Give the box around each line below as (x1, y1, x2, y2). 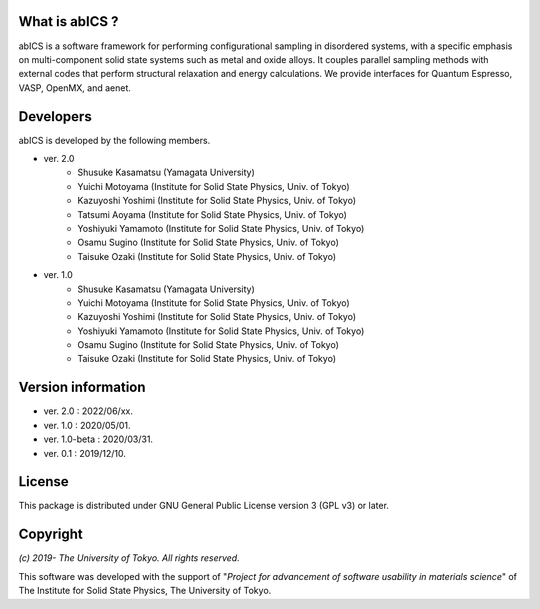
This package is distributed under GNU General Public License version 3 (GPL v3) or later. (18, 500, 390, 512)
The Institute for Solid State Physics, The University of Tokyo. (18, 585, 272, 597)
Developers (18, 108, 92, 125)
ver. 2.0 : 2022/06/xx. (43, 405, 134, 417)
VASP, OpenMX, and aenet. (18, 81, 132, 94)
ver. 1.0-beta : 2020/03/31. (43, 433, 154, 445)
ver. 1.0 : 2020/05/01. (43, 419, 131, 431)
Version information (18, 379, 146, 396)
